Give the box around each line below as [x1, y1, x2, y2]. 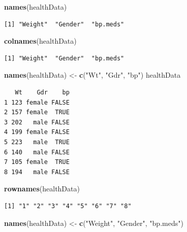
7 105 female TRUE [4, 158, 70, 166]
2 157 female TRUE [4, 109, 70, 116]
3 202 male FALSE [4, 118, 70, 126]
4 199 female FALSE [4, 128, 70, 136]
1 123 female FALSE [4, 98, 70, 106]
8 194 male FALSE [4, 168, 70, 176]
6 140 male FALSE [4, 148, 70, 156]
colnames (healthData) [4, 36, 77, 46]
